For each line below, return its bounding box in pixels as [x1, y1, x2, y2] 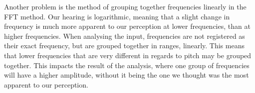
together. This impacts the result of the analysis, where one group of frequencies [4, 60, 250, 70]
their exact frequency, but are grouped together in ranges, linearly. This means [4, 40, 245, 51]
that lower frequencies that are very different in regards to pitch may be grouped [4, 50, 252, 60]
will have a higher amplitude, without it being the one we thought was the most [4, 70, 249, 80]
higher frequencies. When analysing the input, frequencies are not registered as [4, 30, 245, 41]
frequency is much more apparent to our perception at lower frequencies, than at [4, 21, 251, 31]
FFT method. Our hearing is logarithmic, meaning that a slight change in [4, 11, 230, 21]
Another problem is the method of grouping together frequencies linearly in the [4, 1, 247, 11]
